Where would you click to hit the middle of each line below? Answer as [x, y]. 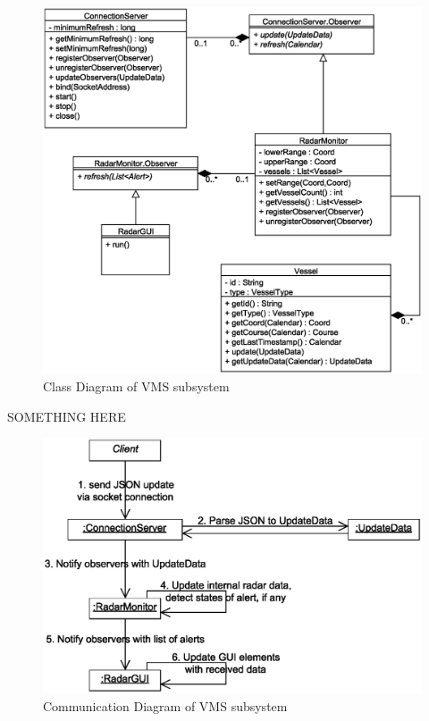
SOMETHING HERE [67, 416]
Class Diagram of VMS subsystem [136, 386]
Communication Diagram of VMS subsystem [165, 705]
